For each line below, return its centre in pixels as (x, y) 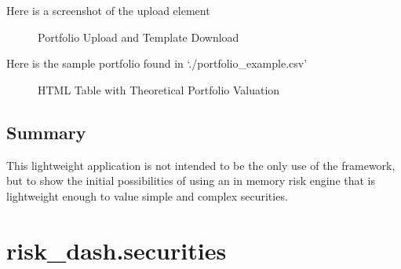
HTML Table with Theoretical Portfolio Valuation (159, 89)
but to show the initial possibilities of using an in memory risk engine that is (191, 181)
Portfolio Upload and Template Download (139, 37)
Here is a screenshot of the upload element (108, 10)
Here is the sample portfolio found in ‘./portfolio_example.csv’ (157, 63)
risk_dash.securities (117, 250)
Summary (46, 132)
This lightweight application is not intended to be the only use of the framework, (201, 165)
